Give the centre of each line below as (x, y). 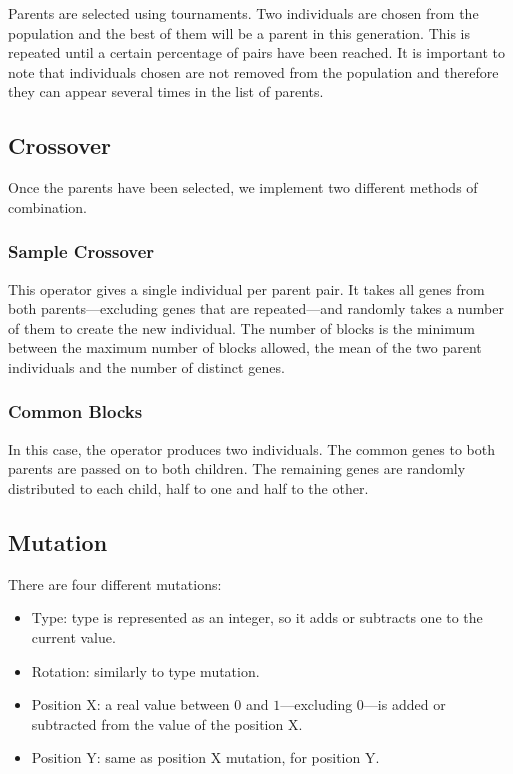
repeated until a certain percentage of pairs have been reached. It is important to (256, 52)
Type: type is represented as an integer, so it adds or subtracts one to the (257, 617)
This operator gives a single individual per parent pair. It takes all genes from (246, 288)
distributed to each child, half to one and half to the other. (188, 487)
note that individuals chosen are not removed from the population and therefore (253, 71)
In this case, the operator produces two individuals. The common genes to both (251, 448)
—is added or (404, 704)
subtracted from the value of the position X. (167, 723)
